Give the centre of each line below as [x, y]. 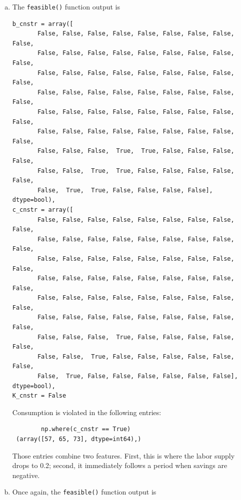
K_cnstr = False [39, 396]
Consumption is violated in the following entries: [87, 412]
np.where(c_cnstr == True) [86, 429]
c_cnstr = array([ [43, 210]
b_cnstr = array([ [43, 24]
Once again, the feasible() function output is [84, 492]
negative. [26, 475]
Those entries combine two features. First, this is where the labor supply [123, 455]
